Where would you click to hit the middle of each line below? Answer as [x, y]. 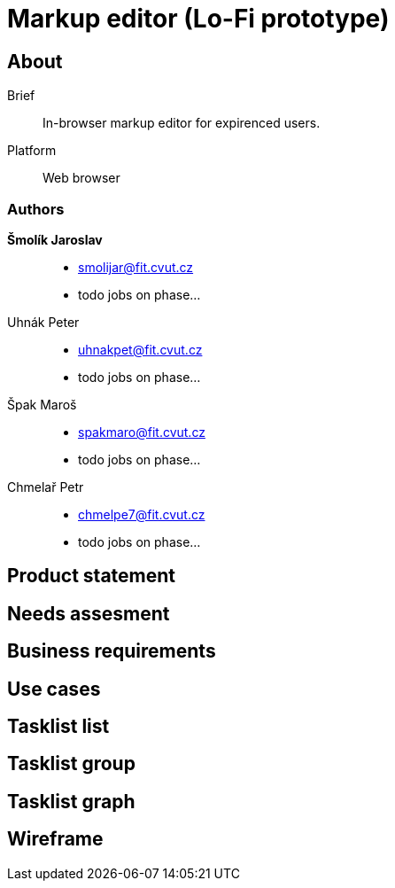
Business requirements [112, 651]
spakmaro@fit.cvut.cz [142, 432]
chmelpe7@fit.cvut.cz [142, 514]
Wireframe [55, 839]
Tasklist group [71, 764]
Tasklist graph [71, 801]
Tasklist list [58, 727]
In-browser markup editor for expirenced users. [182, 123]
